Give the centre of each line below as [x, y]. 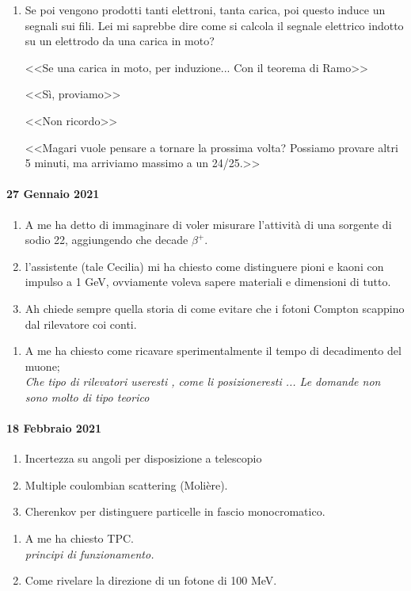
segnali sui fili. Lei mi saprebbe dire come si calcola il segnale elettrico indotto [214, 25]
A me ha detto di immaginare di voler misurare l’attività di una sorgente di [208, 224]
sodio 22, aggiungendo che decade [107, 240]
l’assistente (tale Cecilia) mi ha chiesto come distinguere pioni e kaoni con [204, 266]
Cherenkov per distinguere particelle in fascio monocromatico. [175, 511]
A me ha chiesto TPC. [79, 538]
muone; [42, 366]
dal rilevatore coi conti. [81, 324]
